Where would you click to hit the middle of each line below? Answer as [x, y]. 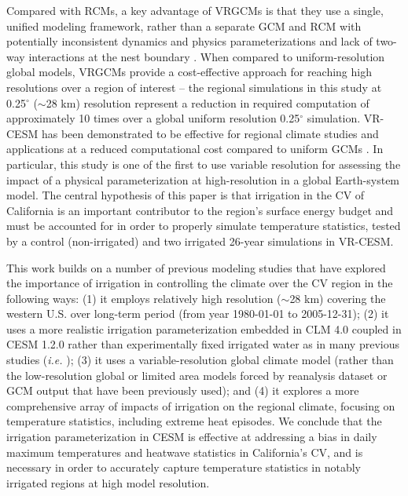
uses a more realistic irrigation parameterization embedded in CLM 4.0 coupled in [204, 328]
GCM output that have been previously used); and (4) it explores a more [183, 390]
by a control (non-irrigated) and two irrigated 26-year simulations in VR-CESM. [200, 241]
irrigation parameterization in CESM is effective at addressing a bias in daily [192, 437]
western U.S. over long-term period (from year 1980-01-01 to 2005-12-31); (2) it [198, 314]
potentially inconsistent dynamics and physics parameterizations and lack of [189, 41]
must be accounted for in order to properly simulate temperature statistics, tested [204, 226]
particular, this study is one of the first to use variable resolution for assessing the [204, 164]
